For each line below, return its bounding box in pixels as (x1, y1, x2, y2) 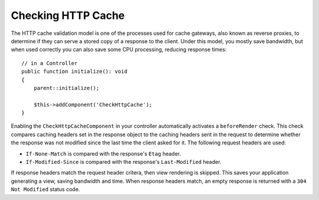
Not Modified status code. (11, 186, 80, 193)
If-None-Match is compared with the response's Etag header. (25, 150, 181, 157)
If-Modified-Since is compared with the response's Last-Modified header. (25, 159, 222, 166)
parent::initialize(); (33, 85, 100, 91)
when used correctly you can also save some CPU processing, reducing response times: (11, 46, 227, 53)
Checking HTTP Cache (11, 9, 125, 22)
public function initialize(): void (21, 68, 128, 75)
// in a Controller (21, 60, 78, 66)
